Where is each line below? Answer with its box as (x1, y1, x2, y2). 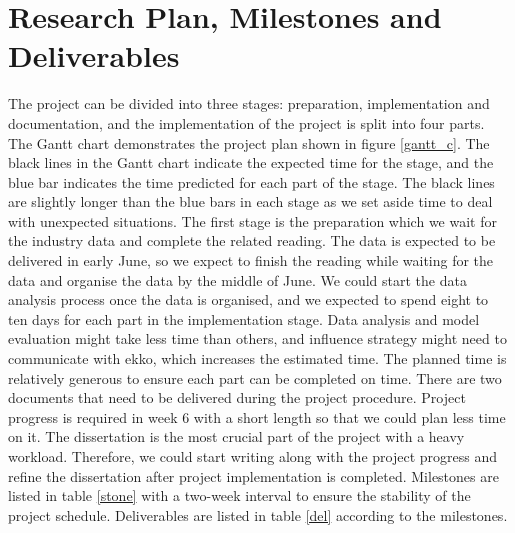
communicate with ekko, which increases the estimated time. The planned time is (8, 348, 507, 369)
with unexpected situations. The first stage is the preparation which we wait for (8, 210, 497, 231)
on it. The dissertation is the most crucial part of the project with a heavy (8, 426, 465, 447)
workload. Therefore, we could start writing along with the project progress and (8, 446, 498, 466)
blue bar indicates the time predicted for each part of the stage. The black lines (8, 171, 495, 192)
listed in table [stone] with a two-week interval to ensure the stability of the (8, 485, 471, 506)
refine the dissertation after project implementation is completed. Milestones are (8, 465, 499, 486)
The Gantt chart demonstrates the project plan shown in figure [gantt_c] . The (8, 132, 490, 153)
